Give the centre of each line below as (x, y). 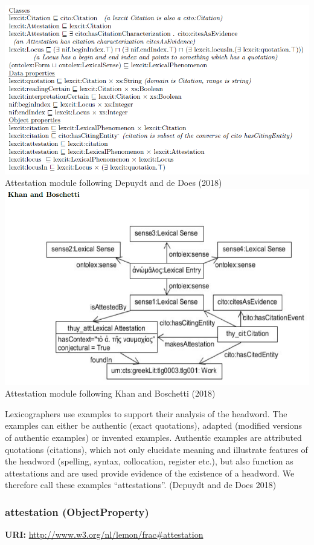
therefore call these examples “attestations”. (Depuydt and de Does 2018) (141, 485)
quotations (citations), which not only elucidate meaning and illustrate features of (156, 449)
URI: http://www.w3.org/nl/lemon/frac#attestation (104, 534)
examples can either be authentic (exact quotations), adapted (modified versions (153, 425)
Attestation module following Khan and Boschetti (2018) (110, 393)
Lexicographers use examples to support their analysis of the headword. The (146, 413)
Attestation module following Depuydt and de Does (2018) (114, 183)
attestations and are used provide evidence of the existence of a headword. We (150, 473)
